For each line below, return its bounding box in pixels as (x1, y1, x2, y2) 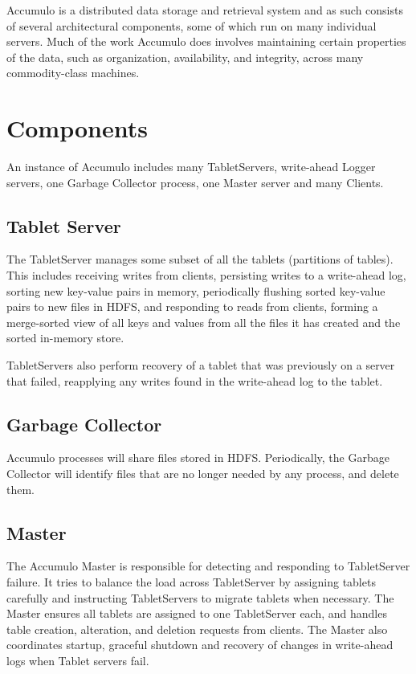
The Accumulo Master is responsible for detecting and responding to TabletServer (6, 558, 410, 574)
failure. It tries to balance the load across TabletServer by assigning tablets (6, 574, 376, 590)
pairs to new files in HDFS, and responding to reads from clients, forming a (6, 298, 378, 315)
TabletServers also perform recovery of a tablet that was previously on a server (6, 357, 395, 374)
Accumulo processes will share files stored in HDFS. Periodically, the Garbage (6, 449, 389, 466)
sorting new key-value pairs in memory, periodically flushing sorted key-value (6, 282, 385, 299)
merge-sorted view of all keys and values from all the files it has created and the (6, 313, 401, 330)
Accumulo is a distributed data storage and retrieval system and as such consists (6, 2, 403, 18)
